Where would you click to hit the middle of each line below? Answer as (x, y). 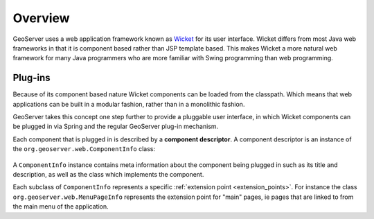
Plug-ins (32, 78)
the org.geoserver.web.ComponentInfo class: (84, 149)
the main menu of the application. (61, 207)
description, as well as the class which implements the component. (108, 174)
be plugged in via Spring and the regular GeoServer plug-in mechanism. (116, 126)
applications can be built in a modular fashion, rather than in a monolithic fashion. (129, 104)
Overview (41, 18)
